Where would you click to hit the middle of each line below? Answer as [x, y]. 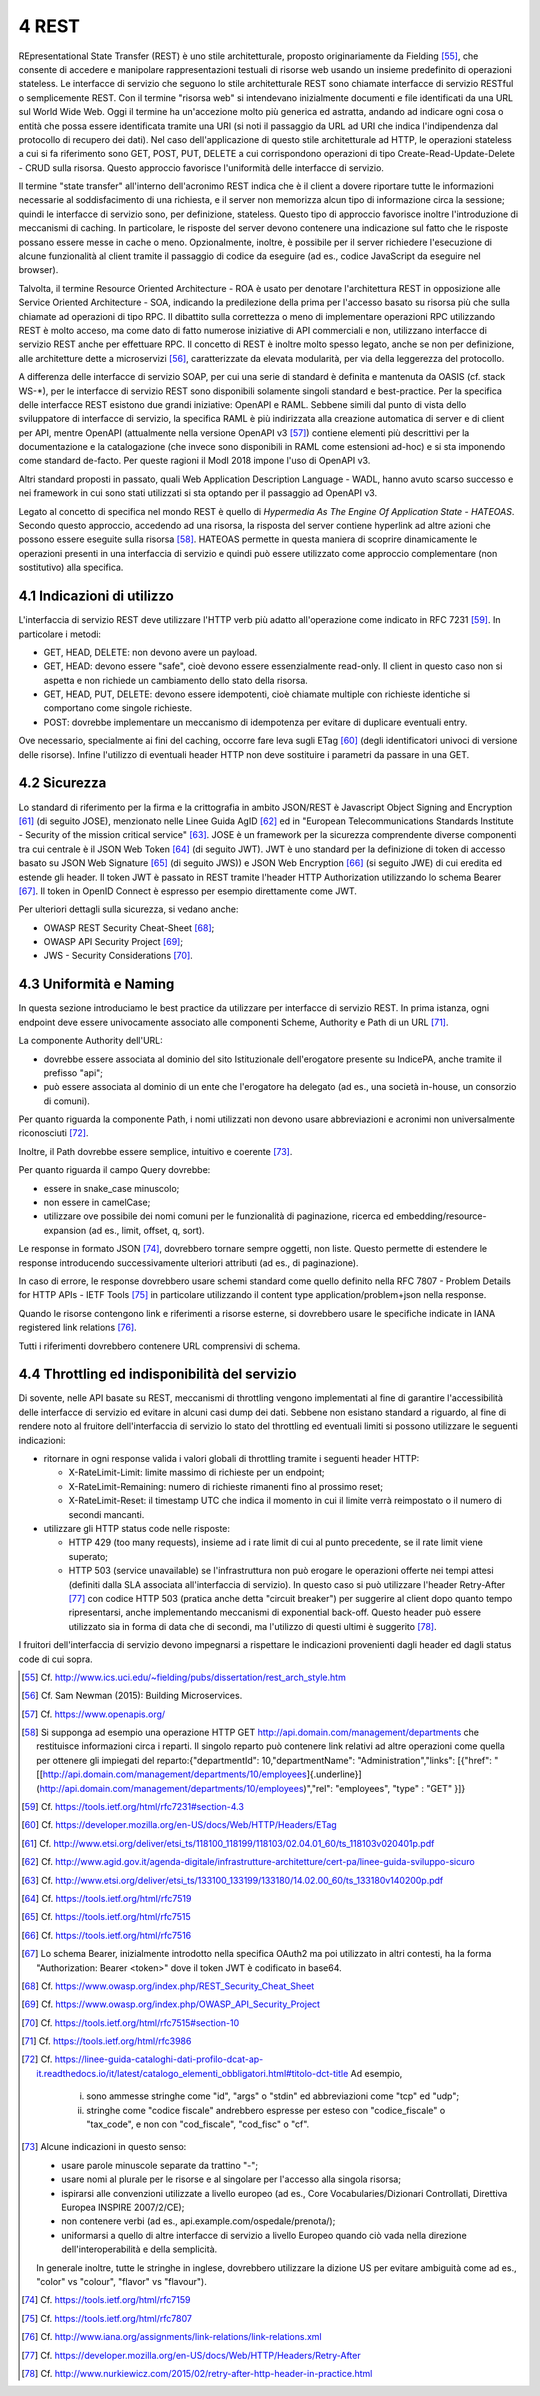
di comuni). [66, 1101]
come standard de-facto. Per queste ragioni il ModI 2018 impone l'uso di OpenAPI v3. [194, 461]
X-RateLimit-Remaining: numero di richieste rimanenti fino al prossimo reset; [226, 1486]
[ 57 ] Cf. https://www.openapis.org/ [93, 1714]
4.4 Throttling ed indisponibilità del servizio [157, 1374]
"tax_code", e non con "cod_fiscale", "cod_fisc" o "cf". [198, 2124]
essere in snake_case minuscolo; [111, 1188]
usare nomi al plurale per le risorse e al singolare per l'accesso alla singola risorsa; [231, 2179]
